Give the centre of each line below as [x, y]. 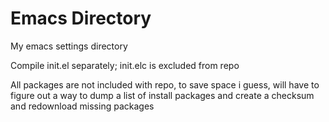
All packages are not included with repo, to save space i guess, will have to [165, 84]
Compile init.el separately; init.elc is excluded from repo [125, 65]
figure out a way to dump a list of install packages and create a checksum [162, 95]
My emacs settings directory [69, 46]
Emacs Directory [81, 18]
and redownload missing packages [82, 106]
